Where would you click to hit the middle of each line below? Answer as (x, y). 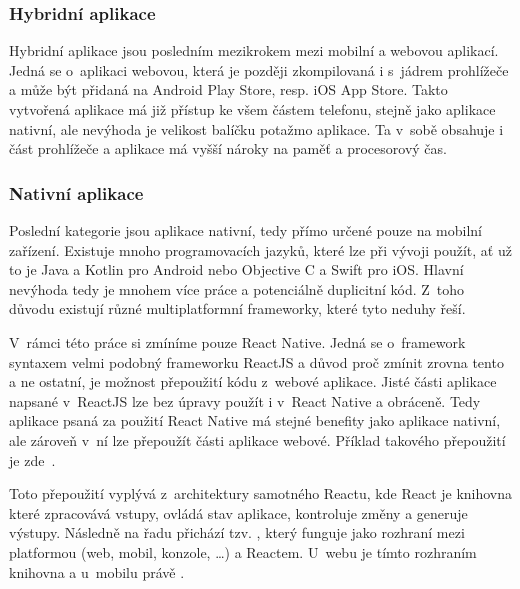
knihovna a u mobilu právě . (97, 571)
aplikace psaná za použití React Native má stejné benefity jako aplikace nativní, (255, 420)
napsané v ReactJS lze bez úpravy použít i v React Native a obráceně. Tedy (245, 400)
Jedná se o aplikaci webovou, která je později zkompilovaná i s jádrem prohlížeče (259, 69)
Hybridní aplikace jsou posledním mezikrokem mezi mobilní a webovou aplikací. (254, 50)
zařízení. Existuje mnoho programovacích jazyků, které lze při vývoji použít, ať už (260, 249)
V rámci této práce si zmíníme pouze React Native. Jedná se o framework (237, 341)
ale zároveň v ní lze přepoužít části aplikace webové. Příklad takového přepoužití (257, 439)
